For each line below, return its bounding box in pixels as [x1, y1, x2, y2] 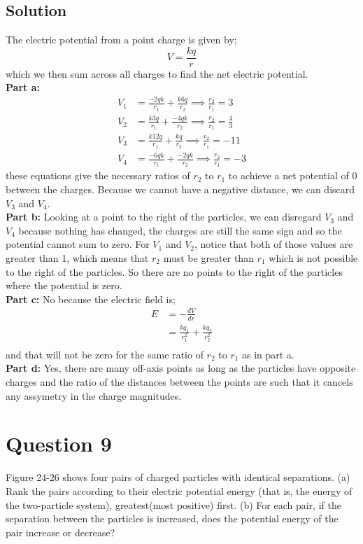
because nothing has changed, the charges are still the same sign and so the [18, 223, 342, 237]
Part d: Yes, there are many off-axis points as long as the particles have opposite [6, 361, 356, 375]
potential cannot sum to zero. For [6, 237, 150, 251]
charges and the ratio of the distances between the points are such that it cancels [6, 375, 353, 389]
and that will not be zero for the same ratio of [6, 347, 204, 361]
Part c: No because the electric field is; [6, 291, 176, 306]
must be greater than [163, 250, 254, 265]
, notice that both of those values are [194, 237, 353, 251]
